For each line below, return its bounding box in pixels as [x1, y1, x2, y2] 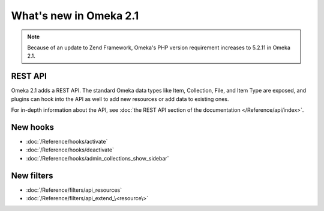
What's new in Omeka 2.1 [11, 9, 139, 22]
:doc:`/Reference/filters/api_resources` [26, 186, 122, 194]
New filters [11, 170, 53, 180]
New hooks [11, 122, 54, 132]
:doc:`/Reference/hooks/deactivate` [26, 146, 114, 153]
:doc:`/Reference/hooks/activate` [26, 138, 108, 145]
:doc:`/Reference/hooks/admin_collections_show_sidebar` [26, 154, 169, 162]
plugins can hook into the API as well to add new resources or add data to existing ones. [11, 95, 229, 102]
